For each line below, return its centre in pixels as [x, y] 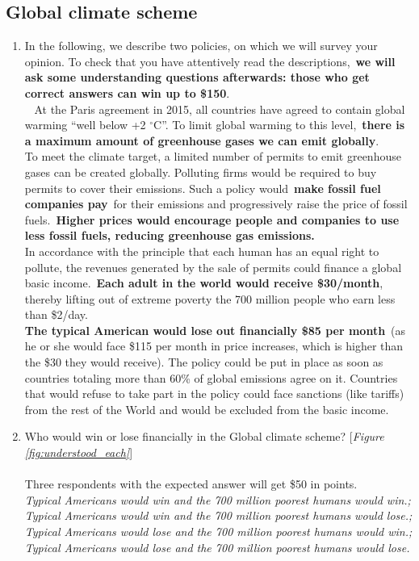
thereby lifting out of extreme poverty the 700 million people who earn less [210, 298]
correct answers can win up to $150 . [127, 92]
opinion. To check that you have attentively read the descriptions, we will [210, 61]
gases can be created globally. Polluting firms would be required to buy [201, 172]
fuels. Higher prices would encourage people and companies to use [212, 219]
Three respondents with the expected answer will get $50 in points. [191, 484]
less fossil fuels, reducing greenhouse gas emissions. [170, 235]
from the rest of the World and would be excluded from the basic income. [207, 409]
